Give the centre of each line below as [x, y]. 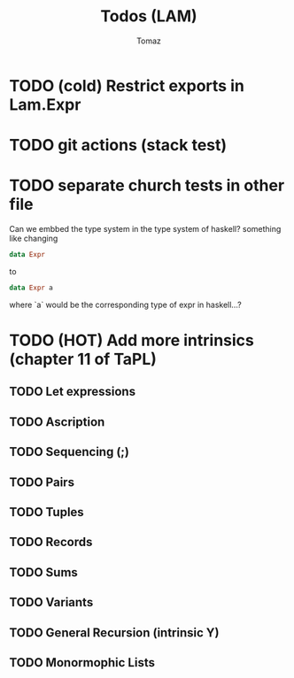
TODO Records [51, 542]
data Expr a [31, 288]
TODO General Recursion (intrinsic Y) [114, 632]
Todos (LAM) [149, 16]
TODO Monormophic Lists [82, 663]
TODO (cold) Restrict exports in [127, 85]
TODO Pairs [42, 482]
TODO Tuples [46, 512]
